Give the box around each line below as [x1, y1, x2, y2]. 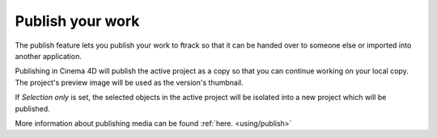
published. [15, 103, 50, 113]
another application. [15, 51, 83, 61]
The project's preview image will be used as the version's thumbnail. [15, 77, 244, 87]
